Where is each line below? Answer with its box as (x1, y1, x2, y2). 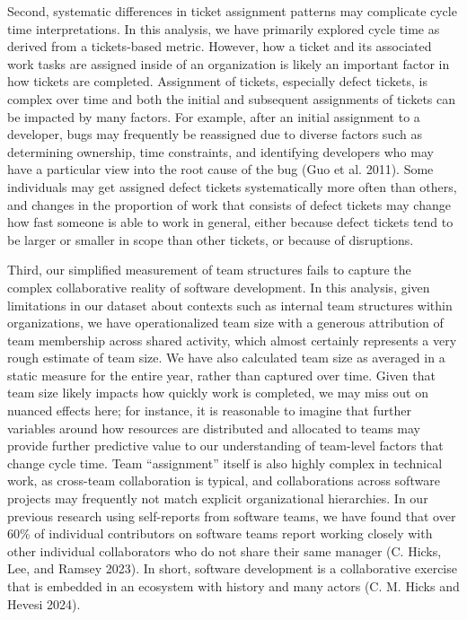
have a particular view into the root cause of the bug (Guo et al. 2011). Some (7, 160, 434, 179)
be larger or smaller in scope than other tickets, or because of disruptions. (7, 230, 414, 249)
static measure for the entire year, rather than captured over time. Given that (7, 365, 436, 384)
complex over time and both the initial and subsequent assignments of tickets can (7, 89, 456, 108)
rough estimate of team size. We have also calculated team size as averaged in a (7, 348, 445, 367)
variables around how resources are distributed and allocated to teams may (7, 418, 420, 437)
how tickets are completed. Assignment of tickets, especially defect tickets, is (7, 72, 427, 91)
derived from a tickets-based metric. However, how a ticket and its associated (7, 37, 432, 56)
